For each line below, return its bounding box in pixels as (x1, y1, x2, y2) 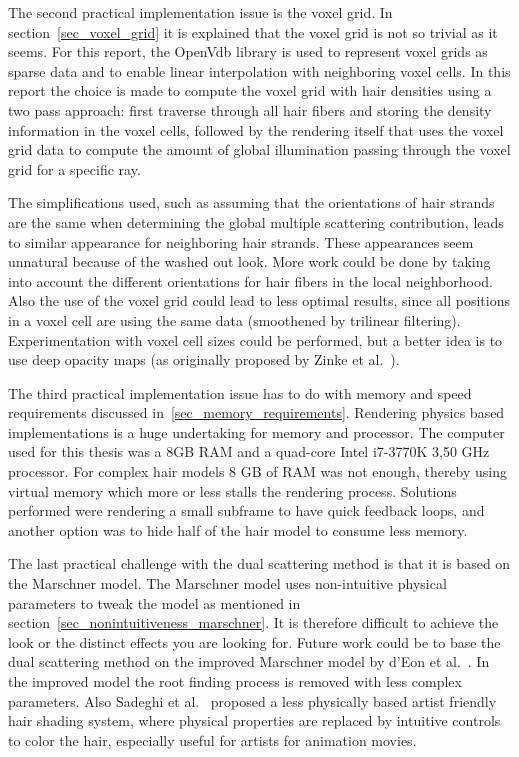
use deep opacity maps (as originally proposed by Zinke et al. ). (8, 349, 400, 370)
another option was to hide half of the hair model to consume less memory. (8, 519, 468, 540)
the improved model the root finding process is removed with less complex (8, 671, 462, 691)
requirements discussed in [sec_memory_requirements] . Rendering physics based (8, 402, 505, 423)
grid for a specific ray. (8, 158, 141, 179)
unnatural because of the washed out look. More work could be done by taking (8, 251, 491, 272)
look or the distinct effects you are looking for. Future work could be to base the (8, 631, 501, 652)
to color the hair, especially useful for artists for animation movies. (8, 729, 417, 750)
